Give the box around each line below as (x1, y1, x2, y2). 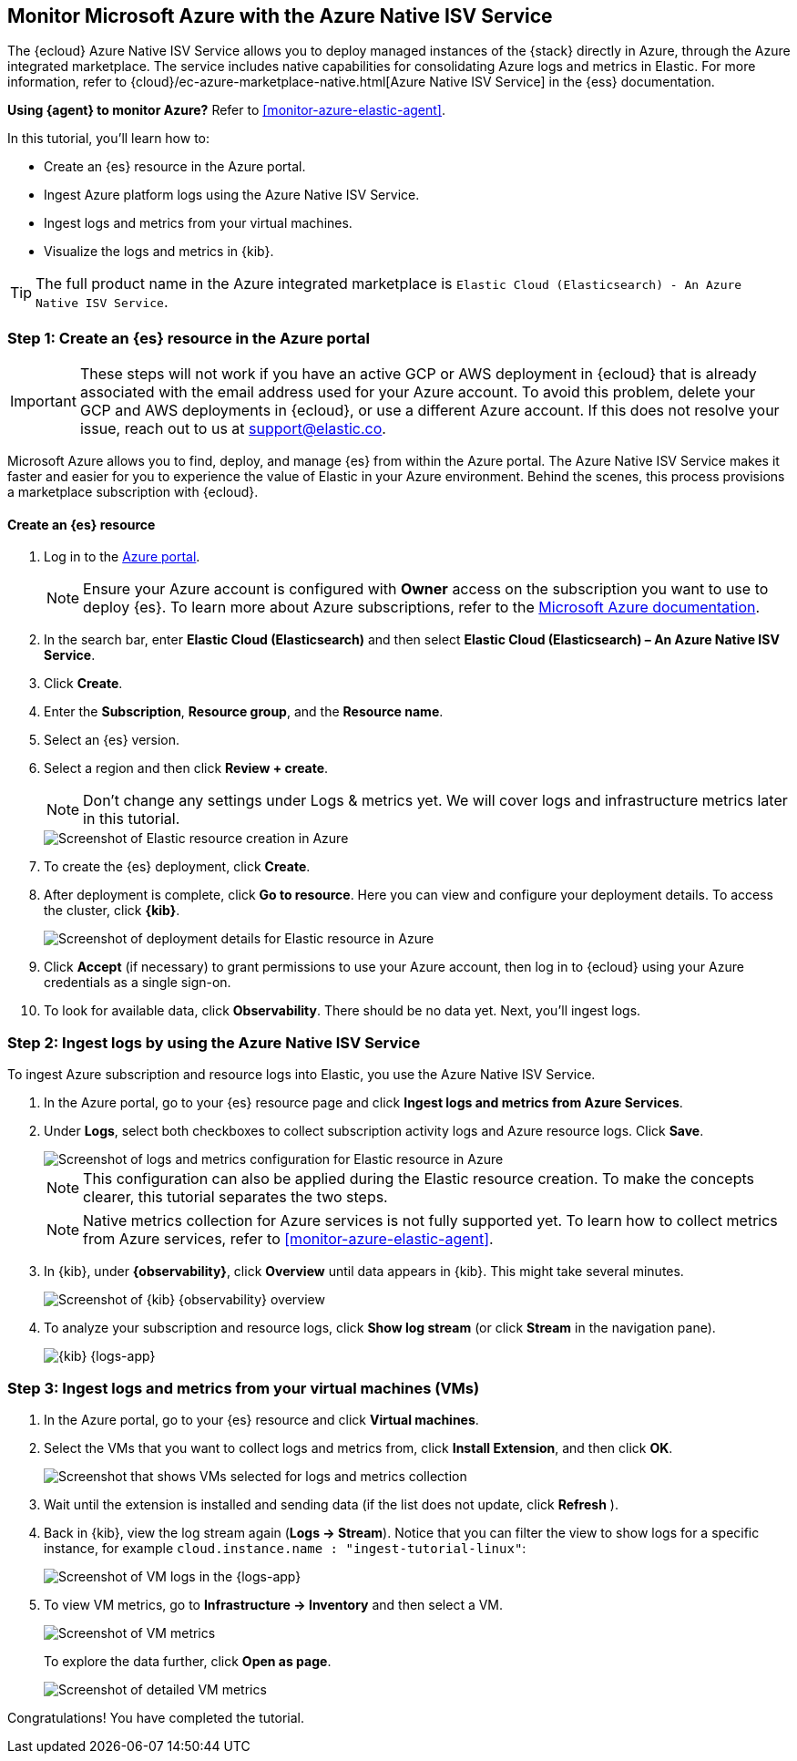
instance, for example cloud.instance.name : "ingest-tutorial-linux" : (44, 1540, 526, 1556)
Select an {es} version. (44, 732, 180, 748)
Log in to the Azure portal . (44, 549, 200, 565)
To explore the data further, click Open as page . (44, 1653, 332, 1669)
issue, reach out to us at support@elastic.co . (79, 419, 386, 438)
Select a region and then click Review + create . (44, 760, 329, 777)
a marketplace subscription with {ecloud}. (7, 484, 259, 500)
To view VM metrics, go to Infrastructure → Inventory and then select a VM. (44, 1596, 504, 1612)
